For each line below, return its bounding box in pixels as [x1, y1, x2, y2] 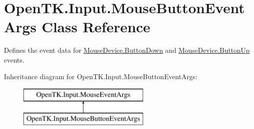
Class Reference [42, 17, 150, 37]
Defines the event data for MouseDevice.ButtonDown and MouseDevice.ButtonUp [4, 45, 250, 55]
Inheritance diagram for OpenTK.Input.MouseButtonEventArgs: [4, 71, 197, 81]
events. [4, 54, 24, 64]
